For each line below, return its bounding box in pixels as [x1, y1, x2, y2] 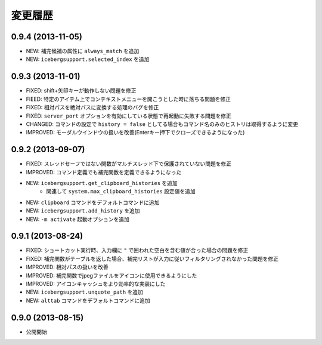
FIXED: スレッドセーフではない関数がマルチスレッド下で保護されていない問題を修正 [26, 160, 232, 167]
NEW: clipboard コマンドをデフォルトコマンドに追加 [26, 199, 160, 206]
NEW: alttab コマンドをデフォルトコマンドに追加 [26, 297, 150, 304]
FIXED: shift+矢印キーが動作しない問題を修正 [26, 87, 137, 94]
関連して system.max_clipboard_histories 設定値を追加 [46, 188, 196, 195]
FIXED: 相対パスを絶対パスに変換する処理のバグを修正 [26, 104, 159, 111]
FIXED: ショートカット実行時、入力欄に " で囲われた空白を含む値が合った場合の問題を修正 [26, 247, 249, 254]
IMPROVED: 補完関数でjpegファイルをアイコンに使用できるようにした [26, 272, 197, 279]
